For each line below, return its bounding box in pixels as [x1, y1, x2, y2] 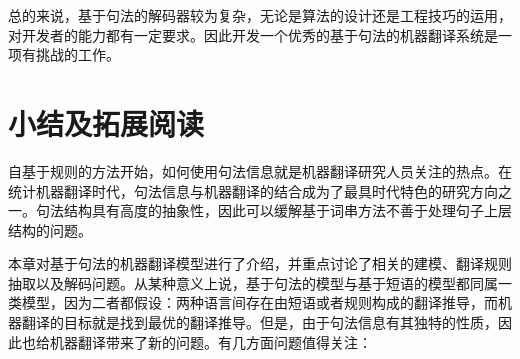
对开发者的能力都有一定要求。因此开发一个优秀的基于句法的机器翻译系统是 [8, 24, 498, 45]
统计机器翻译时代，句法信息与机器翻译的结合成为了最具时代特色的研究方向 [8, 180, 498, 201]
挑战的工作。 [35, 44, 120, 65]
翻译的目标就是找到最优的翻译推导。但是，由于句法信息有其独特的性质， [21, 312, 498, 333]
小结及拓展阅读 [8, 102, 205, 143]
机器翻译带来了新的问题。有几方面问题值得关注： [49, 331, 372, 352]
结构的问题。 [8, 219, 92, 240]
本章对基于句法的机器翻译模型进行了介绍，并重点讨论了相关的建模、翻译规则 [8, 253, 512, 274]
